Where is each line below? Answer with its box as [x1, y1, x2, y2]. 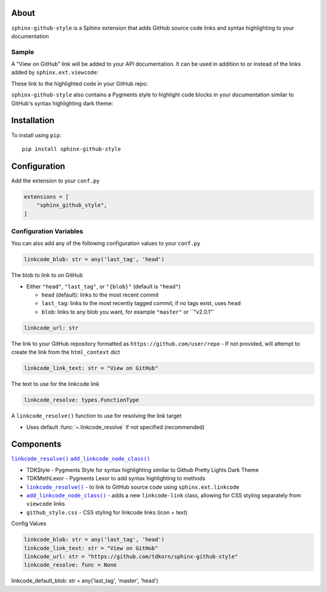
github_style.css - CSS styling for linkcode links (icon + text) [26, 508, 188, 516]
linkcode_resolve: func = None [24, 562, 117, 568]
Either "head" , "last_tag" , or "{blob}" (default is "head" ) [26, 283, 181, 290]
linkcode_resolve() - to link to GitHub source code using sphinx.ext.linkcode [26, 483, 240, 491]
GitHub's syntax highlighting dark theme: [11, 99, 113, 107]
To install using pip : [11, 131, 62, 139]
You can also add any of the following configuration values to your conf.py [11, 240, 200, 247]
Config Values [11, 520, 47, 527]
